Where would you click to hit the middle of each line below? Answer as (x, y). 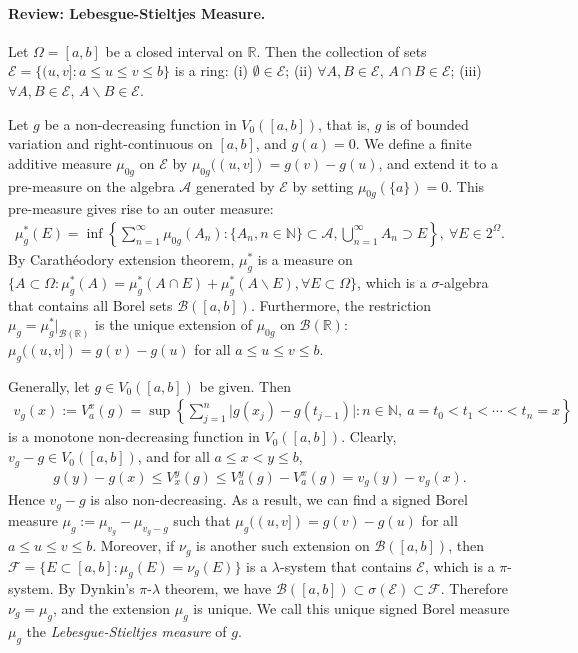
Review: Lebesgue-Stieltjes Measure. (137, 12)
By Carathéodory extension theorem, (121, 258)
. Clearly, (369, 436)
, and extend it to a (438, 162)
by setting (323, 185)
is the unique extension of (173, 324)
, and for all (173, 456)
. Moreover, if (133, 545)
